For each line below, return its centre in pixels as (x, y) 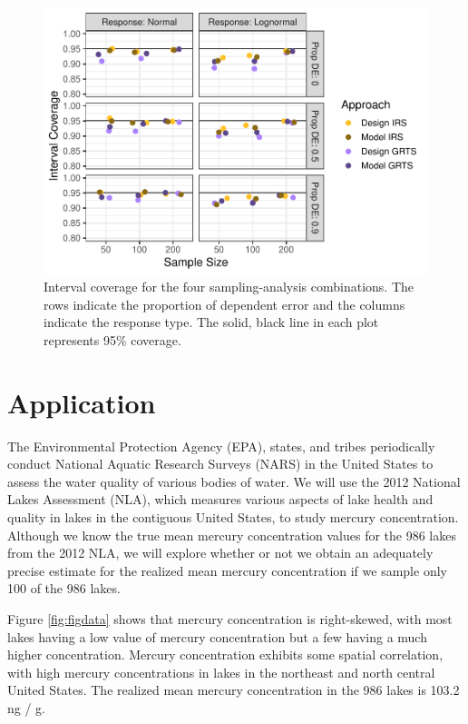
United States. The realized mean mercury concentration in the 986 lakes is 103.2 (234, 690)
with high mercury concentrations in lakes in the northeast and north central (221, 672)
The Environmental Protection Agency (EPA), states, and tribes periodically (221, 446)
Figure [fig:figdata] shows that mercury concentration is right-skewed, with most (230, 618)
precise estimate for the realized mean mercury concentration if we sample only (227, 570)
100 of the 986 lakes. (64, 588)
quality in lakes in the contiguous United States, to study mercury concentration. (233, 517)
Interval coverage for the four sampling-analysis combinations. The (229, 287)
